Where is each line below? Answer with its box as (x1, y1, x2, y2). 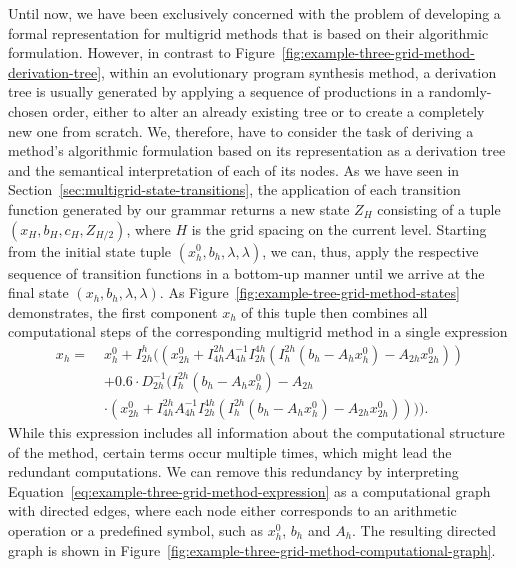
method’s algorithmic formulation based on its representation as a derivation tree (8, 140, 506, 161)
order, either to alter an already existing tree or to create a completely (52, 100, 485, 121)
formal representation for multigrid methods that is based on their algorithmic (8, 22, 489, 43)
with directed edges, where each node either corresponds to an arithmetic (8, 500, 457, 521)
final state (8, 282, 69, 303)
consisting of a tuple (377, 198, 501, 219)
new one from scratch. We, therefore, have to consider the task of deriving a (8, 120, 474, 141)
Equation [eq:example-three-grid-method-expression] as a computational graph (8, 480, 491, 501)
